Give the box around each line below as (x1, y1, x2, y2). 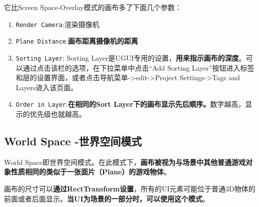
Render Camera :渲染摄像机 (15, 19, 99, 29)
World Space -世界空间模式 (4, 133, 142, 148)
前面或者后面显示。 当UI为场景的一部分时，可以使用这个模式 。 (4, 193, 209, 203)
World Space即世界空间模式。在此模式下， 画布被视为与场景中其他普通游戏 (4, 156, 246, 167)
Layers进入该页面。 (15, 82, 78, 92)
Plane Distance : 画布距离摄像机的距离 (15, 36, 138, 46)
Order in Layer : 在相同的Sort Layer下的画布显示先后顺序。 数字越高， (15, 99, 245, 109)
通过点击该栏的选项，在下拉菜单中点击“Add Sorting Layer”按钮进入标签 (22, 62, 254, 73)
